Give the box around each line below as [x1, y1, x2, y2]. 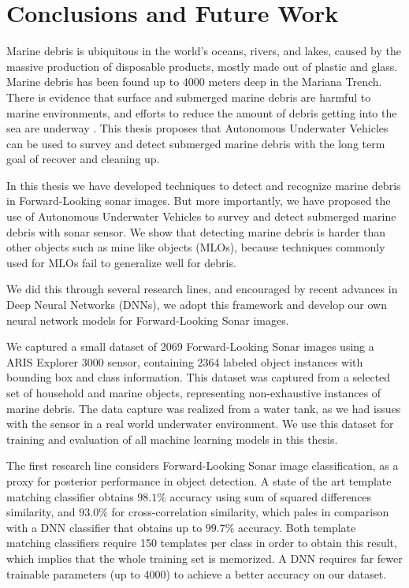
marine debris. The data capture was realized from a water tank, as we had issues [6, 400, 401, 416]
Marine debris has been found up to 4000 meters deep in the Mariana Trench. [6, 73, 382, 90]
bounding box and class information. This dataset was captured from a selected [6, 369, 391, 385]
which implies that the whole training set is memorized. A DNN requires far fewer [6, 549, 403, 566]
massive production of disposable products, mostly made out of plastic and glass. [6, 58, 398, 74]
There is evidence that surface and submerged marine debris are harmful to [6, 88, 371, 105]
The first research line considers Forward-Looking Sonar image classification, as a [6, 457, 399, 474]
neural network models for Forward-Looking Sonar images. [6, 311, 289, 328]
